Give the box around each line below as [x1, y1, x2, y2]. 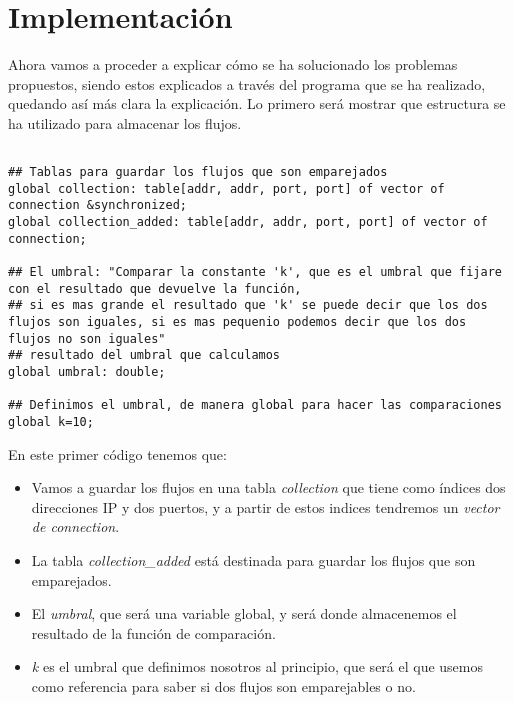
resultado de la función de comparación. [31, 622, 276, 643]
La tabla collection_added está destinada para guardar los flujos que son [31, 550, 476, 571]
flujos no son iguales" [8, 331, 166, 346]
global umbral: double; [8, 365, 166, 380]
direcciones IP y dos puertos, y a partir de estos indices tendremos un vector [31, 496, 500, 517]
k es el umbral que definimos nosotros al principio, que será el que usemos [31, 656, 484, 677]
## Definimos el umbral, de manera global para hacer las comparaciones [8, 398, 502, 413]
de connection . [31, 516, 120, 537]
